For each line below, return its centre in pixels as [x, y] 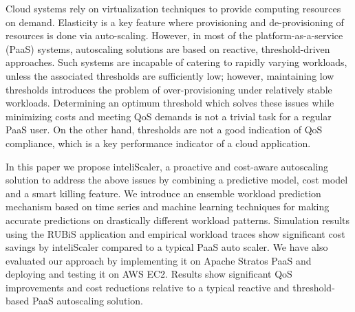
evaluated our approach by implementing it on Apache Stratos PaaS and [159, 260]
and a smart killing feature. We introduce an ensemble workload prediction [163, 193]
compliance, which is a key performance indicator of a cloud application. [158, 143]
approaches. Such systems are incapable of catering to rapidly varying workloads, [176, 62]
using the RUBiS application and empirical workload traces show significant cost [175, 233]
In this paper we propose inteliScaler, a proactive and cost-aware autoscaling [167, 166]
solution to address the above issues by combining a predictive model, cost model [177, 180]
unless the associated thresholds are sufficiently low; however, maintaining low [170, 75]
